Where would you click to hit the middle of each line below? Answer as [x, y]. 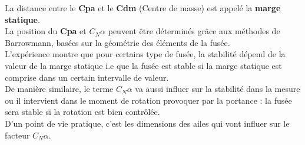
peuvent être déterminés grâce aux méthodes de [194, 31]
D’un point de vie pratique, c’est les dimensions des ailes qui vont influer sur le [147, 123]
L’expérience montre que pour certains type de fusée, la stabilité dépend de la [145, 54]
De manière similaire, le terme [59, 89]
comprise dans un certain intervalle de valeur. [87, 77]
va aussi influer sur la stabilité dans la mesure [218, 89]
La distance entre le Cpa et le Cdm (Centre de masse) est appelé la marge [143, 8]
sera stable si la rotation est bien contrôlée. [82, 112]
